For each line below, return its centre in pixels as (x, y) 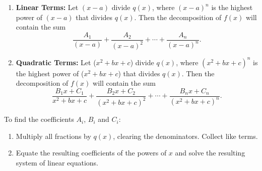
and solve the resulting (210, 153)
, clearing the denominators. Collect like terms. (185, 136)
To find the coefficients (39, 119)
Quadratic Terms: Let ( (56, 62)
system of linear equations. (57, 163)
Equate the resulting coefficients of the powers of (91, 153)
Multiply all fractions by (53, 136)
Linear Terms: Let (47, 7)
